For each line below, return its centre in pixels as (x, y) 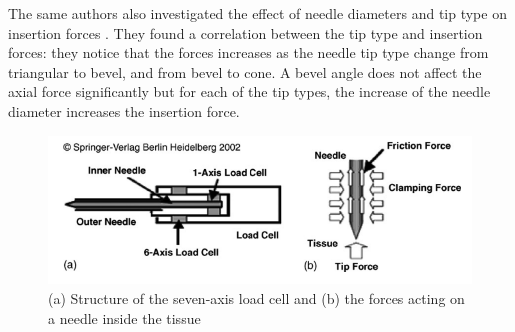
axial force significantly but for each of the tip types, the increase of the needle (249, 91)
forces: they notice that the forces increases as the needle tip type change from (248, 52)
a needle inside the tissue (124, 317)
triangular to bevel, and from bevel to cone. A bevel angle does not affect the (245, 71)
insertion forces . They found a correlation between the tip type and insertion (245, 32)
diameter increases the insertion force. (124, 110)
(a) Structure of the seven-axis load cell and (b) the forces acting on (256, 297)
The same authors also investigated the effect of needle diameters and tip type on (257, 13)
